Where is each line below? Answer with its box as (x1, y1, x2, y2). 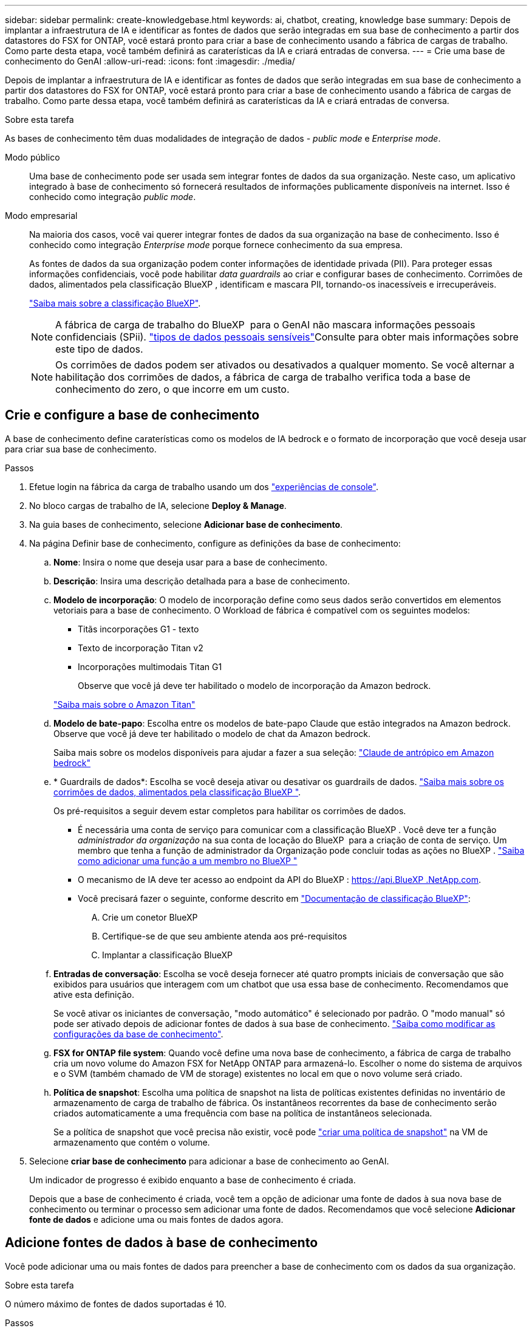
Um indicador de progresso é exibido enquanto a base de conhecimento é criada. (29, 1174, 356, 1185)
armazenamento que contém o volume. (53, 1136, 210, 1147)
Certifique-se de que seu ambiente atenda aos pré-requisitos (102, 930, 347, 941)
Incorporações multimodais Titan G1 (78, 661, 222, 672)
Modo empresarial (5, 210, 78, 221)
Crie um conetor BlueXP (102, 911, 198, 922)
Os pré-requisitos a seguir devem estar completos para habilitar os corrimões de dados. (53, 805, 406, 816)
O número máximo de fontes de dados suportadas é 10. (5, 1298, 227, 1309)
